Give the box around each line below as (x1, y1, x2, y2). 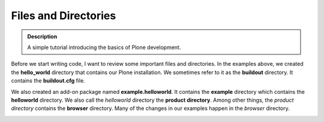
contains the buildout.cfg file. (11, 77, 85, 84)
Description (27, 33, 58, 40)
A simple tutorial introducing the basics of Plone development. (27, 44, 181, 51)
